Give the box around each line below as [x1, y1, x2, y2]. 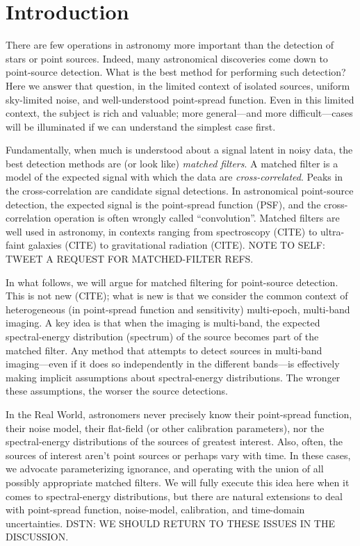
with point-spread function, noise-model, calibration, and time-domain [6, 502, 305, 517]
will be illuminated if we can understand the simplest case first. [6, 119, 276, 133]
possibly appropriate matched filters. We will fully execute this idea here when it [6, 474, 350, 489]
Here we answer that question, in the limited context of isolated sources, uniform [6, 78, 350, 92]
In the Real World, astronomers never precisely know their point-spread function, [6, 406, 352, 421]
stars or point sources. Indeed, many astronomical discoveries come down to [6, 51, 328, 65]
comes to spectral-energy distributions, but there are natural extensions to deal [6, 488, 343, 503]
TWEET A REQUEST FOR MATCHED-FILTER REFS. [6, 251, 254, 266]
